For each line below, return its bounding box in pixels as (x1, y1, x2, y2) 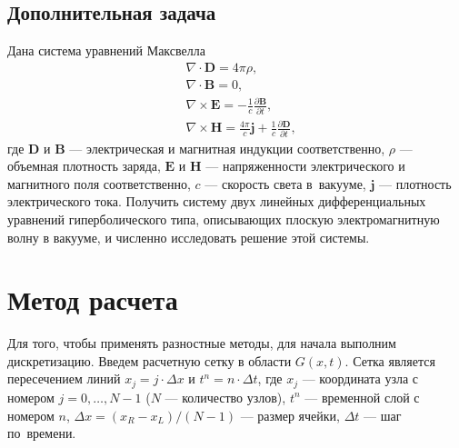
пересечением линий (7, 369, 121, 388)
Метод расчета (7, 281, 178, 318)
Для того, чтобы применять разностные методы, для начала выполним (7, 334, 396, 353)
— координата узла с (302, 369, 418, 388)
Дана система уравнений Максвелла (7, 41, 205, 60)
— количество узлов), (165, 387, 286, 406)
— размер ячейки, (240, 405, 340, 424)
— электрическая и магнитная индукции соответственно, (69, 138, 385, 157)
